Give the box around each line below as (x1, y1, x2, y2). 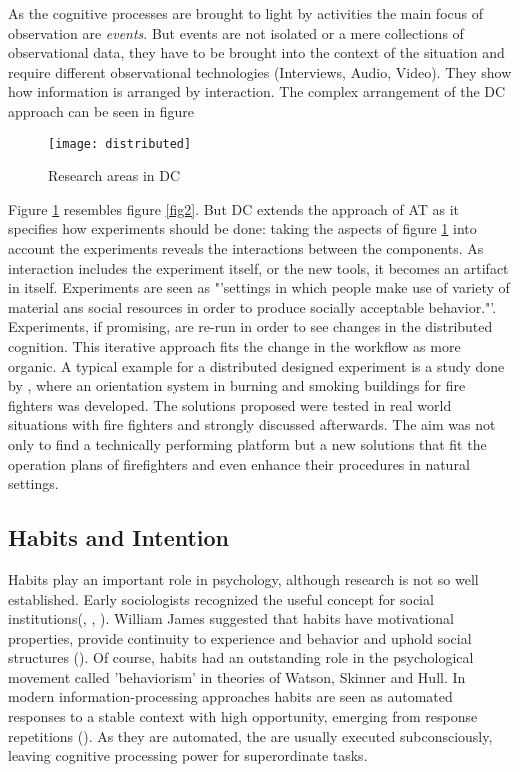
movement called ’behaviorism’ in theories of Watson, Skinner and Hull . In (8, 666, 466, 687)
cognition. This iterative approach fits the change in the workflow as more (8, 335, 461, 356)
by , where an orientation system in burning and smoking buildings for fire (8, 375, 466, 396)
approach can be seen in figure (8, 100, 195, 121)
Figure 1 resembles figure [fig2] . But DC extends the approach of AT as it (8, 198, 460, 219)
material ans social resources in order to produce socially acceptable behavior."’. (8, 296, 497, 317)
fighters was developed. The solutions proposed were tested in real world (8, 394, 452, 415)
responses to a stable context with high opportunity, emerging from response (8, 706, 478, 727)
